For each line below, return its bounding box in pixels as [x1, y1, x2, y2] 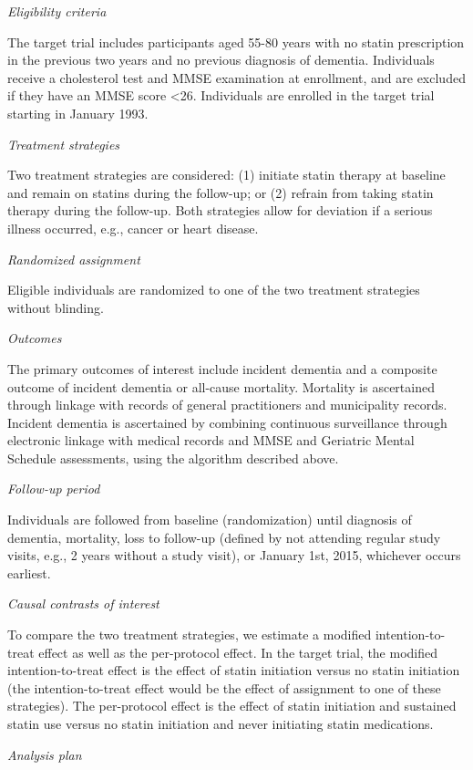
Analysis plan [7, 744, 82, 764]
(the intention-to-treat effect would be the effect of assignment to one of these [7, 678, 441, 697]
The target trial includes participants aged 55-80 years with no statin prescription [7, 32, 465, 51]
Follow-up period [7, 479, 100, 498]
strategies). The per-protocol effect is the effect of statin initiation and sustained [7, 696, 457, 715]
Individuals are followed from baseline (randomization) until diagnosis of [7, 510, 412, 529]
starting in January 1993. [7, 103, 149, 122]
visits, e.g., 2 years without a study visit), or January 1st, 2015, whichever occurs [7, 546, 461, 565]
